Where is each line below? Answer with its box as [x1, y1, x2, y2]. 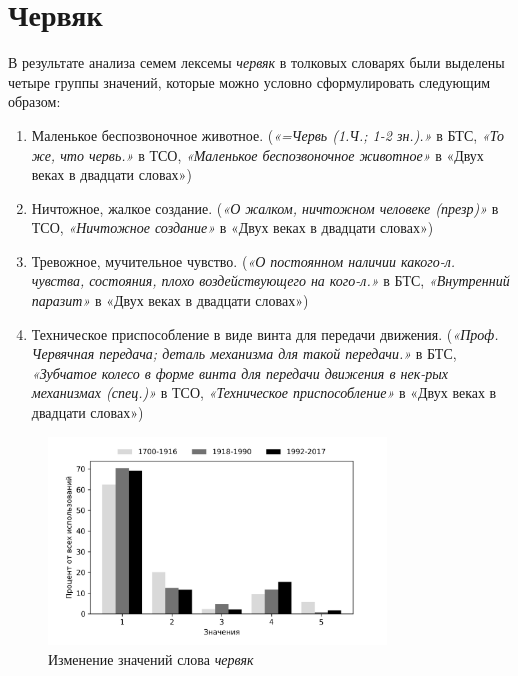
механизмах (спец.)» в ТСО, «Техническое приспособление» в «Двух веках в [31, 382, 497, 403]
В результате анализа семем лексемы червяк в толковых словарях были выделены [8, 52, 505, 73]
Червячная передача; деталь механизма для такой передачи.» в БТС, [31, 343, 457, 364]
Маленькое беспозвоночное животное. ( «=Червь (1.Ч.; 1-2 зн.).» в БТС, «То [31, 124, 504, 145]
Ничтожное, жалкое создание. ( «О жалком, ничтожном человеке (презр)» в [31, 197, 499, 218]
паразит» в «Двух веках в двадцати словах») [31, 290, 309, 311]
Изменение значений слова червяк [48, 648, 254, 669]
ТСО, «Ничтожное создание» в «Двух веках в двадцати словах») [31, 217, 434, 238]
